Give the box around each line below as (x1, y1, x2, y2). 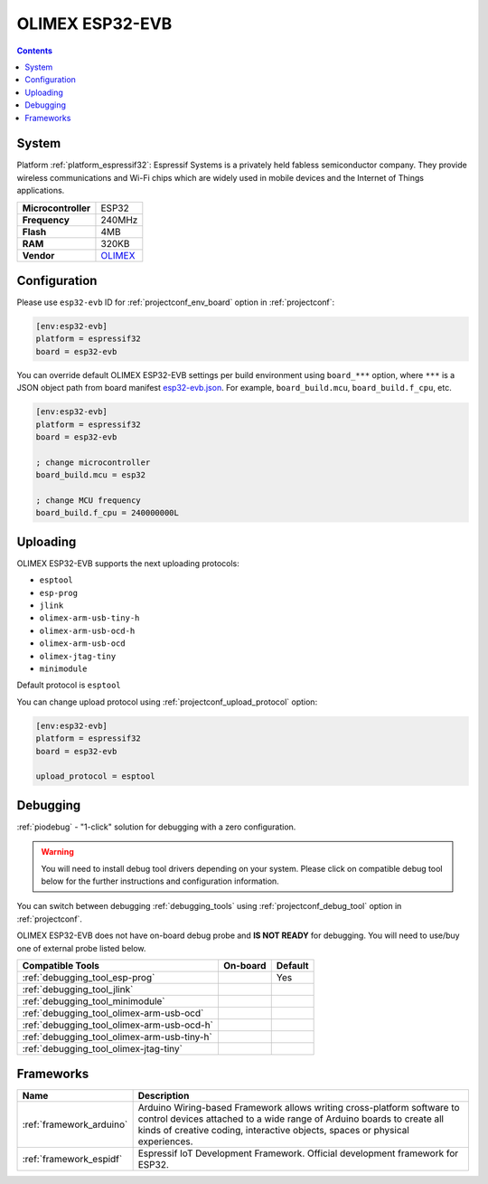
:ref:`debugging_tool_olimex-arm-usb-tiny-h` (22, 1030, 212, 1043)
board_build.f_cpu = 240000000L (35, 507, 180, 518)
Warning (41, 847, 74, 857)
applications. (16, 185, 65, 196)
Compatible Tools (22, 959, 99, 971)
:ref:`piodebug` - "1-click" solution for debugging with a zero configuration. (16, 821, 296, 832)
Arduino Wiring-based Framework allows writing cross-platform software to (137, 1102, 460, 1114)
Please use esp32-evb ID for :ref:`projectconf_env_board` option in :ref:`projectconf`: (16, 297, 335, 308)
